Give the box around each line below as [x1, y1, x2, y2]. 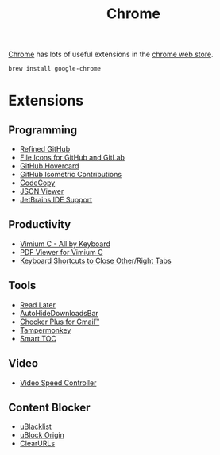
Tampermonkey [19, 325, 71, 334]
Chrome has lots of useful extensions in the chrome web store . [8, 49, 214, 60]
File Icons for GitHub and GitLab [19, 152, 125, 163]
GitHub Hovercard [19, 161, 79, 171]
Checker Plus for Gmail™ [19, 317, 100, 326]
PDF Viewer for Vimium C [19, 247, 103, 256]
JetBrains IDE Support [19, 195, 93, 205]
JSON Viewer [19, 187, 64, 196]
